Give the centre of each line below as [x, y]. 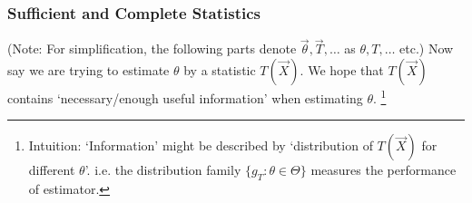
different [52, 170]
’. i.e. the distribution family [163, 170]
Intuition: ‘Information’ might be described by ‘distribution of [201, 145]
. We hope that [342, 70]
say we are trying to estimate [88, 70]
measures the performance [383, 170]
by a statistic [220, 70]
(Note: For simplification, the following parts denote [152, 48]
